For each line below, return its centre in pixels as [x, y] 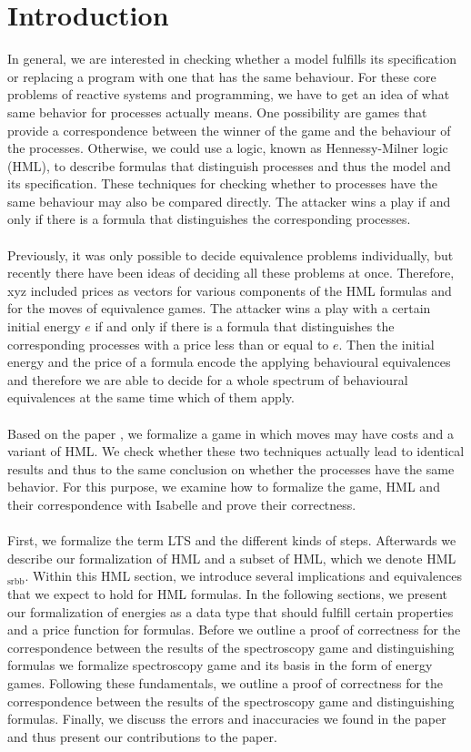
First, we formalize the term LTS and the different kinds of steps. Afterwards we [232, 540]
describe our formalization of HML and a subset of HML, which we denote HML [232, 558]
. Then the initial [386, 344]
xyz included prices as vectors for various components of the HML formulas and [230, 290]
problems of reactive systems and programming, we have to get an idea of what [229, 94]
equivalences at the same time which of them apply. [151, 397]
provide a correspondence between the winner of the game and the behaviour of [229, 130]
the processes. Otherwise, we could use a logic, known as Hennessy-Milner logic [228, 148]
